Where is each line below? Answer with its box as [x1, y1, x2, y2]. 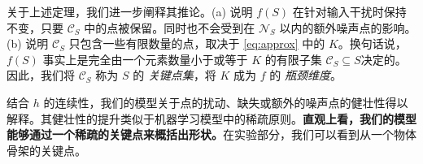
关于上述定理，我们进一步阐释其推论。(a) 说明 [7, 3, 253, 19]
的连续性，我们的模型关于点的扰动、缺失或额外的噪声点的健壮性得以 [43, 93, 408, 110]
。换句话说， [338, 35, 407, 52]
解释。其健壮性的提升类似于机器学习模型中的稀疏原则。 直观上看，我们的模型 [7, 110, 416, 127]
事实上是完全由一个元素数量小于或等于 [42, 50, 248, 67]
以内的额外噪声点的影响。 [279, 19, 416, 36]
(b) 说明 [7, 35, 49, 52]
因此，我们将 [7, 67, 75, 84]
